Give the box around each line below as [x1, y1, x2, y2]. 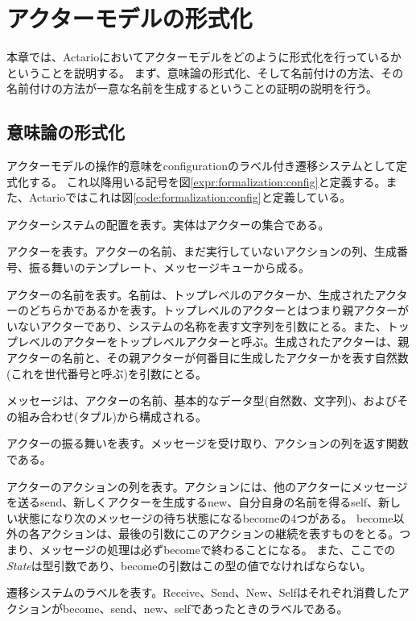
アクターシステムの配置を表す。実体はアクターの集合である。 [6, 215, 330, 232]
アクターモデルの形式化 [6, 2, 253, 35]
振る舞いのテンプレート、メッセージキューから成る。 [28, 259, 311, 276]
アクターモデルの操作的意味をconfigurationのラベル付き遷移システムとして [6, 157, 397, 174]
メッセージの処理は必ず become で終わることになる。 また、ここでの [39, 540, 396, 557]
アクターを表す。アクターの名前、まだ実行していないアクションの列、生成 [6, 243, 397, 260]
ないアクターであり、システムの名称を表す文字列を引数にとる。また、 [17, 317, 387, 334]
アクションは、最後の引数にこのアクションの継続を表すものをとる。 [39, 525, 400, 542]
